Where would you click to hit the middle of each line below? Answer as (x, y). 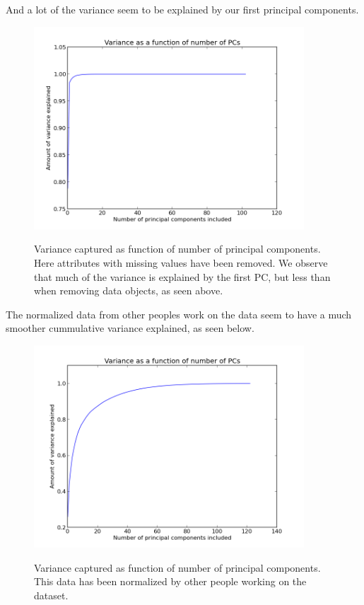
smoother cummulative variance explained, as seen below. (130, 328)
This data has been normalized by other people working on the (170, 581)
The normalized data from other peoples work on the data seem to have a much (179, 314)
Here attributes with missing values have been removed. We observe (181, 262)
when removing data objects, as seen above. (129, 290)
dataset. (51, 595)
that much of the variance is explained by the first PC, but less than (182, 276)
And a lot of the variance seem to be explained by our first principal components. (182, 9)
